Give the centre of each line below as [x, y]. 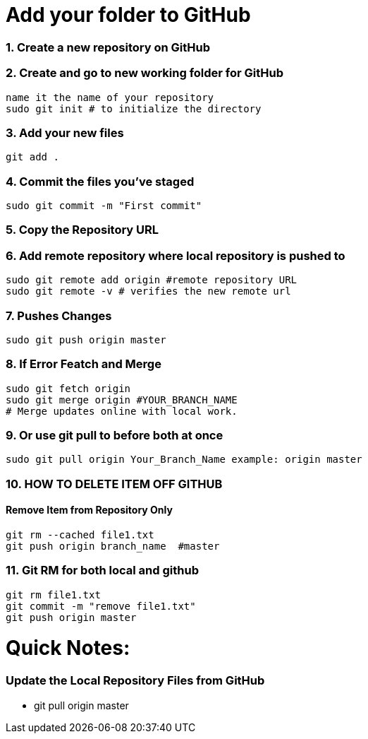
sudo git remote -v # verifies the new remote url [148, 291]
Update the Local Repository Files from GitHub [135, 681]
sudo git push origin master [86, 339]
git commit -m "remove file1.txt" [101, 606]
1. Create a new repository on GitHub [108, 47]
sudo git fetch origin [68, 388]
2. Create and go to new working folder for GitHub [145, 73]
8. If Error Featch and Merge [84, 364]
